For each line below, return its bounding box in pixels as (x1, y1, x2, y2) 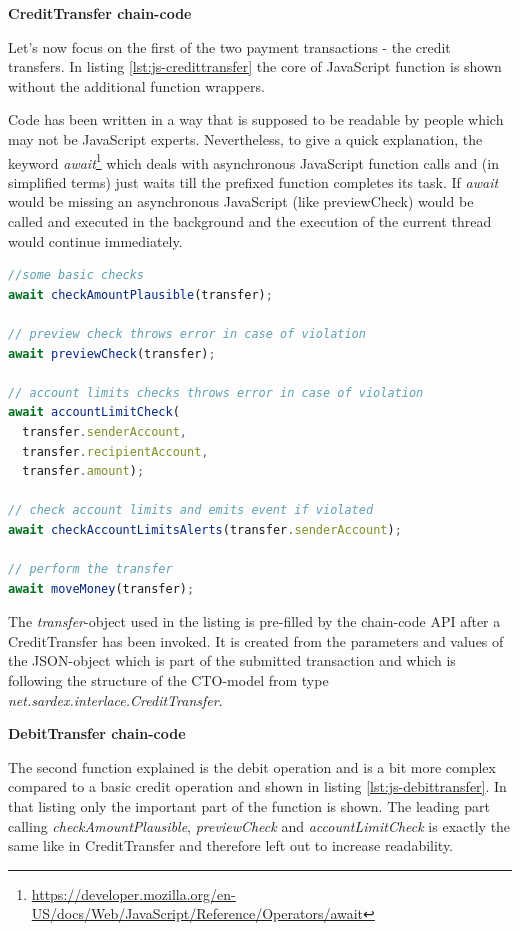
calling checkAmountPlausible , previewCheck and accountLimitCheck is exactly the (8, 815, 511, 836)
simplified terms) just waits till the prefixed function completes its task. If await (8, 171, 499, 192)
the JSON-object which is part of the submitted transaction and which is (8, 650, 456, 671)
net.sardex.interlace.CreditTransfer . (8, 689, 223, 710)
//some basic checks (8, 268, 145, 283)
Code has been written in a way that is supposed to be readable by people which (8, 109, 504, 130)
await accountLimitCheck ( (8, 405, 180, 420)
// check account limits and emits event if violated (8, 503, 374, 518)
